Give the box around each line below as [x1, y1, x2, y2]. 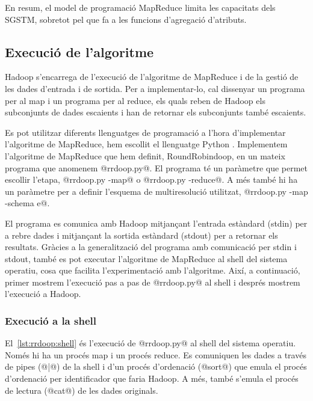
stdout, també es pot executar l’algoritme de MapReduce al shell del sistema [5, 252, 288, 265]
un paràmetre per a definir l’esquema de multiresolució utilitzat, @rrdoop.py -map [5, 185, 308, 197]
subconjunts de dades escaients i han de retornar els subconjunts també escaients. [5, 106, 306, 118]
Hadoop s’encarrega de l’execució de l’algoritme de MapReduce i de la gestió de [5, 70, 299, 83]
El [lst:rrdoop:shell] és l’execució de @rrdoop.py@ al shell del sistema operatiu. [5, 337, 296, 349]
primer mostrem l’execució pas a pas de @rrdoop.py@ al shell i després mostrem [5, 275, 300, 288]
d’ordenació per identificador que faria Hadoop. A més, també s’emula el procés [5, 372, 299, 385]
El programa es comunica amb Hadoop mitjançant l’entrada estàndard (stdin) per [5, 216, 308, 229]
